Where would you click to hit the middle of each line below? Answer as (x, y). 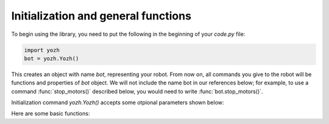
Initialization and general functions (101, 16)
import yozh (42, 50)
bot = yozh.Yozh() (51, 58)
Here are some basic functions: (51, 114)
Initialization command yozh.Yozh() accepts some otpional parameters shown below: (118, 103)
